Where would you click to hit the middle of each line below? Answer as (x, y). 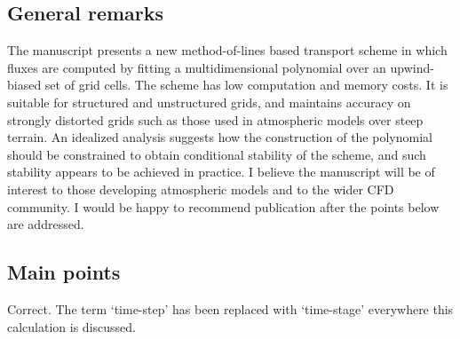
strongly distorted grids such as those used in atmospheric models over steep (215, 119)
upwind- (412, 67)
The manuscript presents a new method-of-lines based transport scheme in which (227, 50)
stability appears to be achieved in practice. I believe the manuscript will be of (221, 172)
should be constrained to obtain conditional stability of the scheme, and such (217, 154)
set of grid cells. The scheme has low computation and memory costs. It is (246, 85)
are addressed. (46, 224)
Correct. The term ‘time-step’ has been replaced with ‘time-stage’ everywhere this (230, 308)
